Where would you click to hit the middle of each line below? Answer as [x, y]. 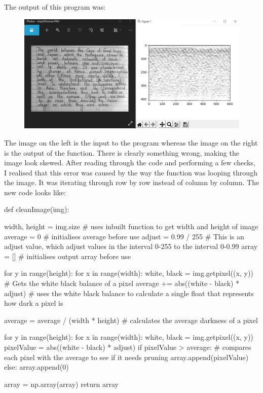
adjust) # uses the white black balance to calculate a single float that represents [129, 293]
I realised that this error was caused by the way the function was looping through [131, 172]
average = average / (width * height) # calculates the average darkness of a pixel [131, 320]
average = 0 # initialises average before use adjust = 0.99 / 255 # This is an [124, 236]
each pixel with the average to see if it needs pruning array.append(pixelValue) [126, 357]
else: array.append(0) [36, 367]
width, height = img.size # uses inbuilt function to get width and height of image [131, 226]
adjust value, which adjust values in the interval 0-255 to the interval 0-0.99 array [131, 246]
